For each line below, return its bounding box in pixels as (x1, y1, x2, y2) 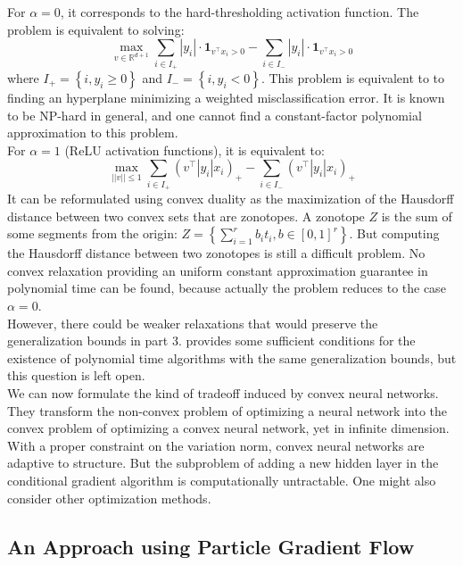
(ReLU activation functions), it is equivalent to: (64, 140, 325, 159)
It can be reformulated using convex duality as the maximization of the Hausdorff (7, 189, 454, 208)
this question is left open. (7, 366, 145, 385)
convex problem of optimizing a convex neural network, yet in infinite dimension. (7, 419, 450, 437)
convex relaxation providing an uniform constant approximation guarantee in (7, 261, 428, 279)
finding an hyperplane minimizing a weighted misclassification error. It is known (7, 87, 445, 106)
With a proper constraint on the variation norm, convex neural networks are (7, 436, 425, 454)
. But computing (349, 224, 440, 243)
